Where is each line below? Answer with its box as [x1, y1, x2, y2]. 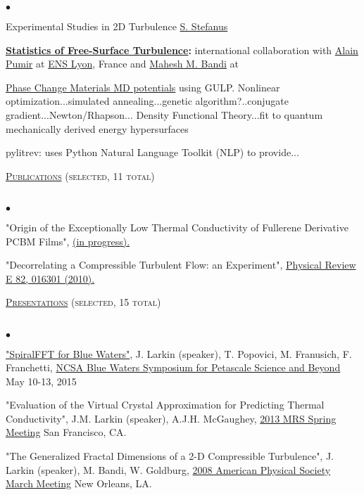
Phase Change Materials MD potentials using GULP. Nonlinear [6, 79, 280, 94]
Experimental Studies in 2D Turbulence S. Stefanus [6, 19, 228, 33]
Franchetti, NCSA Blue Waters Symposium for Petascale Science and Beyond [6, 360, 341, 375]
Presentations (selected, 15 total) [6, 295, 161, 309]
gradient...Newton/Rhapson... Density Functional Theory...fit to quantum [6, 107, 323, 122]
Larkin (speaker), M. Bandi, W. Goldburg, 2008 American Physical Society [6, 462, 331, 477]
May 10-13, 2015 [6, 373, 77, 388]
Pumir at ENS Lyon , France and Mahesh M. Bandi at [6, 56, 239, 71]
